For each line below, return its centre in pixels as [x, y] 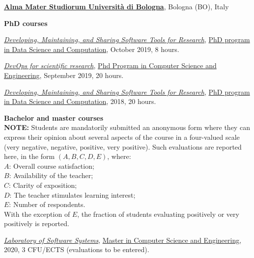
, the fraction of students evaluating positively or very [158, 214]
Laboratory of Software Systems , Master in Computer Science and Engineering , [123, 240]
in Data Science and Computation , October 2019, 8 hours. [92, 49]
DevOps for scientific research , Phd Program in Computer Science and [110, 65]
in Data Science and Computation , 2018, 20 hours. [80, 101]
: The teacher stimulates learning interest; [72, 194]
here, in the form [29, 156]
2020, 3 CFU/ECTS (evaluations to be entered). [77, 249]
